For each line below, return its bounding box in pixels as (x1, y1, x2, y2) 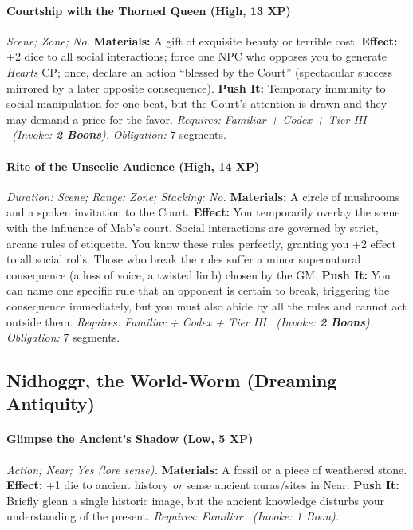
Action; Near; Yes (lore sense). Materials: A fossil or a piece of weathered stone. (6, 461, 407, 477)
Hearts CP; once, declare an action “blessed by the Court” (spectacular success (6, 63, 393, 80)
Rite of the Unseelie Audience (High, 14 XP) (6, 157, 260, 174)
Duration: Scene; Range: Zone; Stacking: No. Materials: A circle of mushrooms (6, 188, 400, 204)
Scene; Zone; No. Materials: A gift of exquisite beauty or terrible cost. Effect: (6, 32, 398, 49)
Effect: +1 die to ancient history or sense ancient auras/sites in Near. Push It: (6, 477, 399, 493)
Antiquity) (6, 391, 95, 416)
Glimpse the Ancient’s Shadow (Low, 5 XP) (6, 430, 254, 447)
